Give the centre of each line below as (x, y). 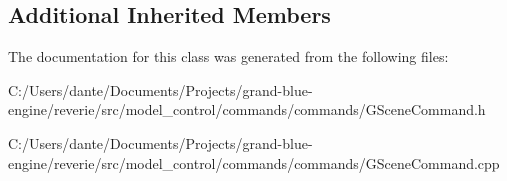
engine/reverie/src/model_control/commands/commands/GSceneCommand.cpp (254, 162)
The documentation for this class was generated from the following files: (228, 56)
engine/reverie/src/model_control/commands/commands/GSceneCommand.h (247, 109)
